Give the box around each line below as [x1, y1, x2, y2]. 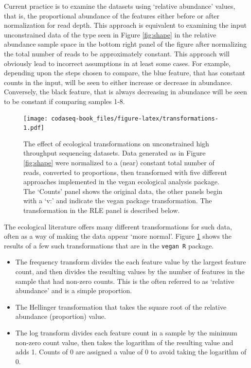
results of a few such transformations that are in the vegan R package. [4, 240, 214, 250]
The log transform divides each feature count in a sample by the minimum [15, 328, 237, 337]
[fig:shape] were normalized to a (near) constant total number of [23, 158, 215, 168]
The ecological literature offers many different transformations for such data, [4, 221, 232, 231]
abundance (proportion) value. [15, 311, 106, 321]
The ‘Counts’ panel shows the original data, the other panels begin [23, 186, 223, 196]
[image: [23, 115, 48, 122]
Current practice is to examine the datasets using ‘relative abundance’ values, [4, 1, 235, 11]
